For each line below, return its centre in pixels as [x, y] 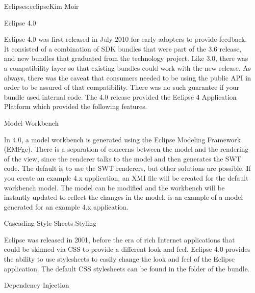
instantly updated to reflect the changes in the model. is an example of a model [124, 197]
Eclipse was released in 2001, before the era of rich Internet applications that [119, 239]
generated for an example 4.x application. [66, 206]
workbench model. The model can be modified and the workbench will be [115, 187]
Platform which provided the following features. [76, 106]
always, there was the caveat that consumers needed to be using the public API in [127, 77]
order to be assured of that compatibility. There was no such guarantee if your [122, 87]
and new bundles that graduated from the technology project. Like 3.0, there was [126, 58]
